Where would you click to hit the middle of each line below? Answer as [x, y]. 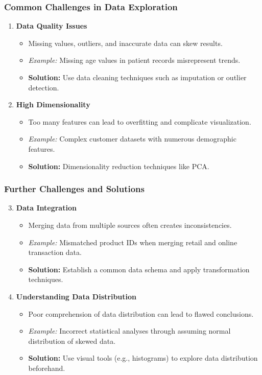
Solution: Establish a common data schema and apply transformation [139, 269]
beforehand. [47, 368]
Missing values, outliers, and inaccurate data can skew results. [125, 43]
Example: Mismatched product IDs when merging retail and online [133, 242]
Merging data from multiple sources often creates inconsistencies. [130, 225]
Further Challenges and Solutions [74, 189]
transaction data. [55, 252]
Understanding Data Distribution [76, 296]
